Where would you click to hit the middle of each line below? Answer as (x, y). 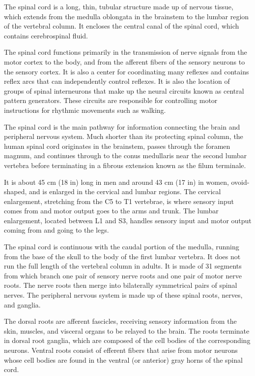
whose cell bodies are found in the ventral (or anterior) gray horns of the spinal (123, 359)
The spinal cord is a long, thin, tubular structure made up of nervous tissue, (119, 6)
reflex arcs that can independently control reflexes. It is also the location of (117, 81)
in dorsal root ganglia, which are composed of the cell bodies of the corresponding (127, 340)
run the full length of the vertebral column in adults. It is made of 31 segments (123, 266)
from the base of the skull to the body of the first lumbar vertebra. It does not (122, 256)
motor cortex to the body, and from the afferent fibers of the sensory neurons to (125, 61)
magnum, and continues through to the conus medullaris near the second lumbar (125, 155)
